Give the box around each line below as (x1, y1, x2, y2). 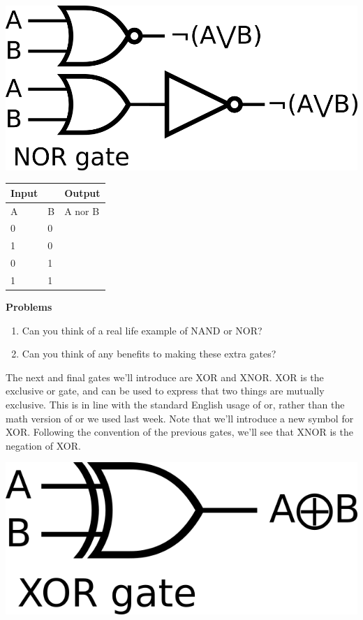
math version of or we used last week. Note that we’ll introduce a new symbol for (6, 411, 354, 425)
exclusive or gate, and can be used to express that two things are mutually (6, 383, 325, 398)
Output (64, 185, 101, 200)
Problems (6, 300, 52, 314)
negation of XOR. (6, 438, 81, 452)
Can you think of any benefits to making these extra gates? (22, 346, 276, 361)
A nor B (64, 203, 100, 218)
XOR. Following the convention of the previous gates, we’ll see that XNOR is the (6, 425, 353, 439)
